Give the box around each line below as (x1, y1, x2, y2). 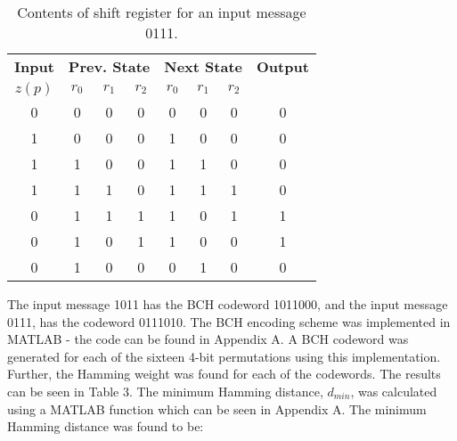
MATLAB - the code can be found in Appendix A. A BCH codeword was (7, 330, 409, 348)
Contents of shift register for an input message (17, 2, 306, 22)
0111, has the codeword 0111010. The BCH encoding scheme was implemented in (7, 312, 451, 331)
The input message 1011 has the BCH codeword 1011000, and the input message (7, 295, 448, 313)
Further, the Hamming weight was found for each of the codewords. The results (7, 364, 441, 383)
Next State (164, 56, 242, 77)
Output (257, 56, 309, 77)
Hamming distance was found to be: (7, 417, 204, 436)
